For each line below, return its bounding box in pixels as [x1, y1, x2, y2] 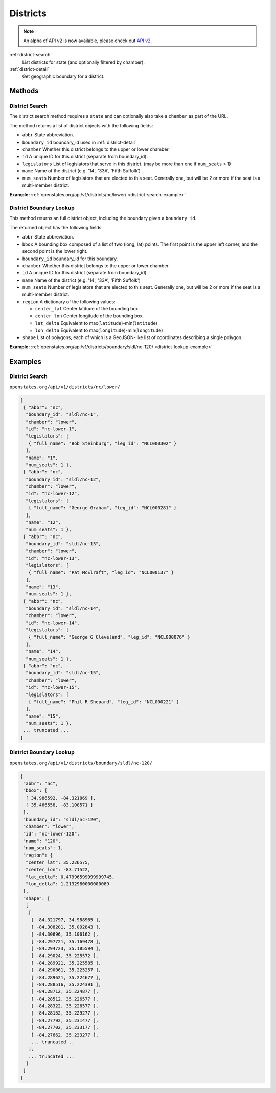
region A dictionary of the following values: [22, 299, 116, 305]
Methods [9, 87, 39, 95]
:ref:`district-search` [9, 52, 52, 58]
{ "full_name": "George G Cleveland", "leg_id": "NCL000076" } [28, 634, 190, 640]
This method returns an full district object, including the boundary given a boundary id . [9, 215, 197, 221]
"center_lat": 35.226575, [26, 860, 90, 865]
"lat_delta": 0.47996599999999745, [26, 874, 115, 880]
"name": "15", [26, 713, 61, 719]
